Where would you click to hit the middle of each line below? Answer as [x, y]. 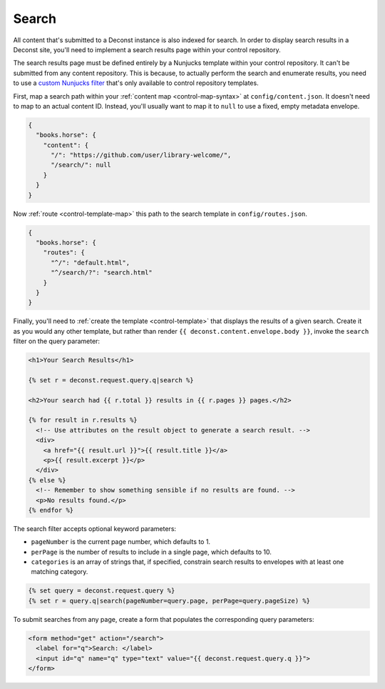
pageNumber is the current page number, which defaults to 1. [120, 542]
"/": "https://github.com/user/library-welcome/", [141, 155]
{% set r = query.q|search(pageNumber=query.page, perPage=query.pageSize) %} [169, 601]
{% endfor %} [51, 510]
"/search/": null [81, 165]
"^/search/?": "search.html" [102, 273]
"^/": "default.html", [91, 262]
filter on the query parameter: [56, 341]
